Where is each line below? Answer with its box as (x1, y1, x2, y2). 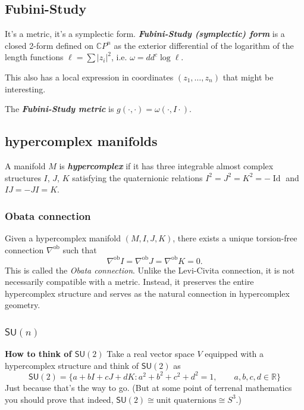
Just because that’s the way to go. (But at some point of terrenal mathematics (5, 381, 292, 393)
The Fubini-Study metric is (5, 102, 114, 115)
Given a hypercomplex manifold (5, 231, 121, 244)
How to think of (5, 347, 72, 360)
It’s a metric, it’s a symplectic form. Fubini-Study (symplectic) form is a (5, 27, 285, 40)
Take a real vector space (106, 347, 195, 360)
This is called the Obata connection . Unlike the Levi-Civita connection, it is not (5, 263, 295, 276)
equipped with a (205, 347, 264, 360)
